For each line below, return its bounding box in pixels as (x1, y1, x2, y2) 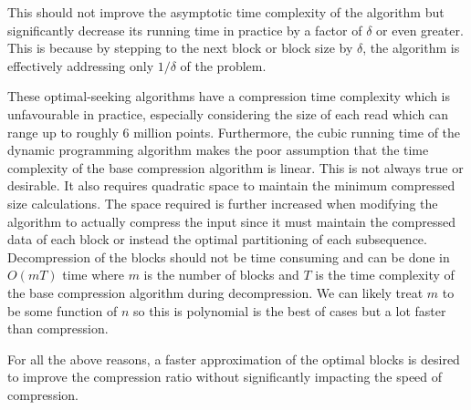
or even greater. (376, 20, 464, 39)
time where (62, 265, 124, 284)
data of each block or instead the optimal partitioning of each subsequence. (7, 230, 427, 249)
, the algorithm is (362, 38, 460, 57)
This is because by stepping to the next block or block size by (7, 38, 353, 57)
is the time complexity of (315, 265, 455, 284)
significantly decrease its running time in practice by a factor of (7, 20, 362, 39)
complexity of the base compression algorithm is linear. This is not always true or (7, 158, 464, 177)
